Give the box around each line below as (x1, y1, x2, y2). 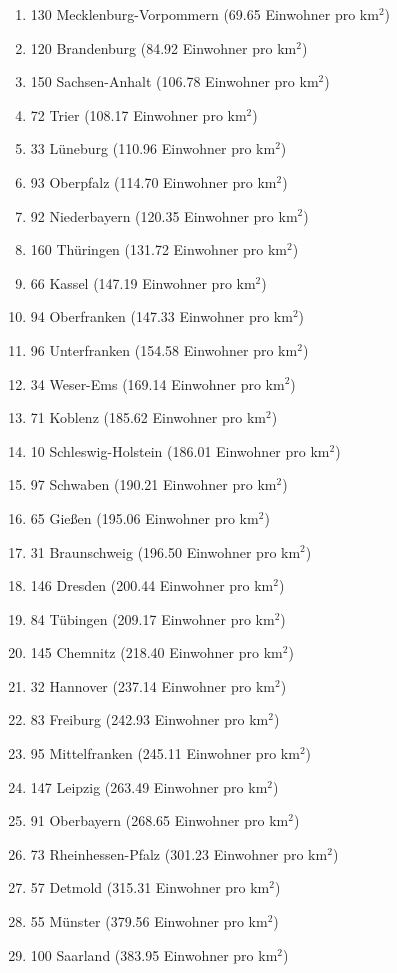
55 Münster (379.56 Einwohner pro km (30, 911, 268, 932)
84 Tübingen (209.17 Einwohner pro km (30, 608, 275, 629)
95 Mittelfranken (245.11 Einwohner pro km (30, 743, 300, 764)
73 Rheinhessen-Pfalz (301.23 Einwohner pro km (30, 843, 328, 864)
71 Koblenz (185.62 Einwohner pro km (30, 407, 266, 428)
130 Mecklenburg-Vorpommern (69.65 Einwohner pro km (30, 4, 379, 24)
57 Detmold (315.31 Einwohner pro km (30, 877, 270, 898)
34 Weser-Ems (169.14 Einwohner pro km (30, 373, 285, 394)
